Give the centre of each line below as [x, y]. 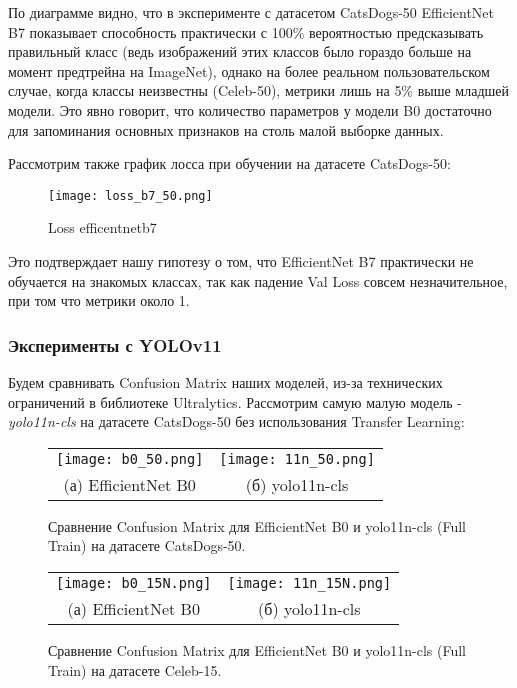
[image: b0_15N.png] [134, 582]
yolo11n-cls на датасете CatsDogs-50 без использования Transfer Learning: [236, 421]
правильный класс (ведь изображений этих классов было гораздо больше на [240, 51]
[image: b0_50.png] [130, 458]
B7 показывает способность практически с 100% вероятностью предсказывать [246, 31]
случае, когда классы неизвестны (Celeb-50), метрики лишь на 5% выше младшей [259, 90]
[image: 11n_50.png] [297, 458]
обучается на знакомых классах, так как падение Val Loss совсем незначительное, [258, 280]
